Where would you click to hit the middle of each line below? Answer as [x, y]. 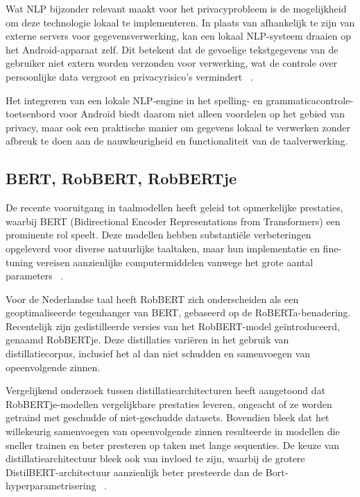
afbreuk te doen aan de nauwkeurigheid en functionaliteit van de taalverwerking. [177, 141]
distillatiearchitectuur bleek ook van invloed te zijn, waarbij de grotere [155, 458]
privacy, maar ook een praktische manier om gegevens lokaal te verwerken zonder [178, 127]
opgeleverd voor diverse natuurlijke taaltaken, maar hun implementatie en [163, 248]
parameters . [35, 276]
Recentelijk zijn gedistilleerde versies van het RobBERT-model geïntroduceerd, [173, 326]
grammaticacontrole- [310, 100]
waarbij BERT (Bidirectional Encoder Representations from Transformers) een [173, 221]
